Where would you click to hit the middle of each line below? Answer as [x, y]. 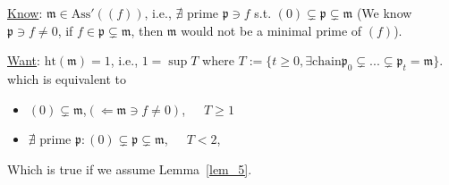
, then [147, 30]
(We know [384, 13]
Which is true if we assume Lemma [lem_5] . [130, 168]
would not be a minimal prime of [271, 30]
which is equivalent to [67, 78]
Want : [24, 60]
